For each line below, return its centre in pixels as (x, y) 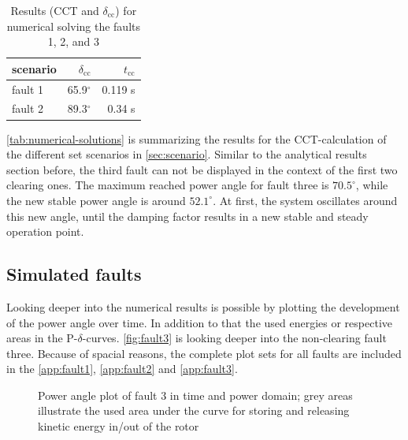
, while (372, 185)
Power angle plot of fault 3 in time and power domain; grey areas (195, 395)
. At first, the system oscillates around (305, 200)
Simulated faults (74, 274)
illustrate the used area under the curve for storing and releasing (194, 410)
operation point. (45, 231)
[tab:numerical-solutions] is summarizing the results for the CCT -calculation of (197, 138)
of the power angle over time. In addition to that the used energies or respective (199, 322)
